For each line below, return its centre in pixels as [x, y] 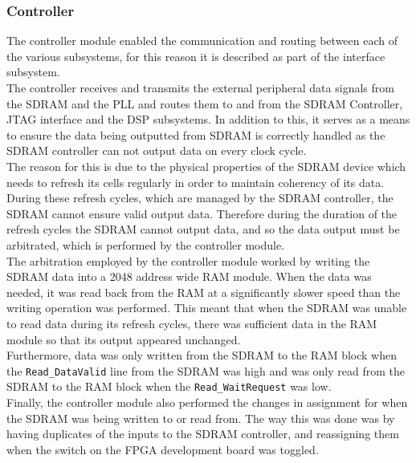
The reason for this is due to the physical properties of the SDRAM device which [206, 166]
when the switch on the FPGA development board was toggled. [163, 449]
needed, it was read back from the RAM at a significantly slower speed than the [204, 292]
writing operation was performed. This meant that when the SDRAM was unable [207, 308]
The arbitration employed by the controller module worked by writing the [188, 260]
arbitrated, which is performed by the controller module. [146, 244]
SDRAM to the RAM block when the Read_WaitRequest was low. [169, 386]
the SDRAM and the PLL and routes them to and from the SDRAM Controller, [205, 103]
